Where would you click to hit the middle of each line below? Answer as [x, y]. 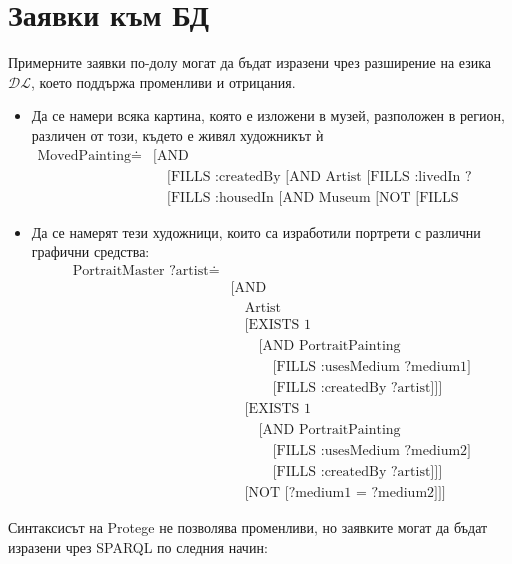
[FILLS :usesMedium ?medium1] [371, 366]
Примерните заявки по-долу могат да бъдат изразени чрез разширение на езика [250, 62]
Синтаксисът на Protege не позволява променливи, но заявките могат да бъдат [248, 527]
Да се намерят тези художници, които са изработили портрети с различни [256, 231]
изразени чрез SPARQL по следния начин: [138, 546]
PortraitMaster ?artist [140, 270]
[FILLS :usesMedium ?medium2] [371, 451]
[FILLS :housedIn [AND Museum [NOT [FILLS [313, 197]
